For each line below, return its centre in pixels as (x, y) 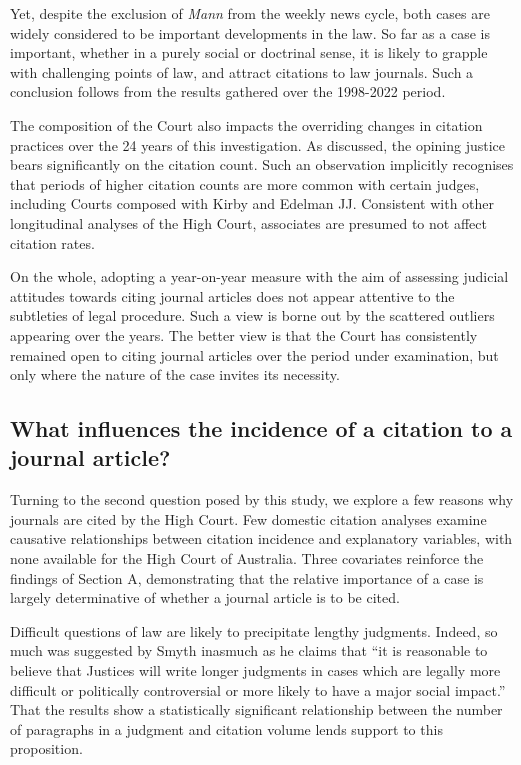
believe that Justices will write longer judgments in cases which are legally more (255, 670)
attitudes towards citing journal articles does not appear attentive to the (232, 295)
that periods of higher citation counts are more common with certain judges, (245, 183)
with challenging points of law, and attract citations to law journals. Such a (242, 71)
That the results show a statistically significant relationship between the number (256, 709)
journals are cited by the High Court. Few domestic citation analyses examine (248, 518)
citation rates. (52, 242)
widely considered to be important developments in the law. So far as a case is (250, 32)
